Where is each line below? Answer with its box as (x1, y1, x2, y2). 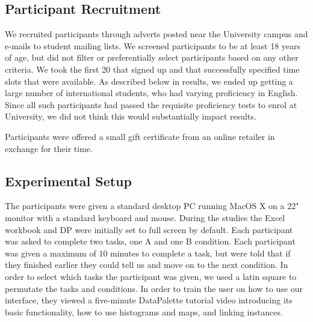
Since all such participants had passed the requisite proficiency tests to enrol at (5, 98, 297, 111)
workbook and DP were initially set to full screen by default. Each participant (5, 223, 293, 235)
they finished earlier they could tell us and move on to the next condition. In (5, 258, 288, 271)
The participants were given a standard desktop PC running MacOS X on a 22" (5, 199, 299, 212)
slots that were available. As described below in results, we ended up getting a (5, 74, 293, 87)
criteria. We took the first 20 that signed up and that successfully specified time (5, 62, 300, 75)
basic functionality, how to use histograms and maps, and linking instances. (5, 305, 283, 318)
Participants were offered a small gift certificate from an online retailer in (5, 130, 275, 142)
